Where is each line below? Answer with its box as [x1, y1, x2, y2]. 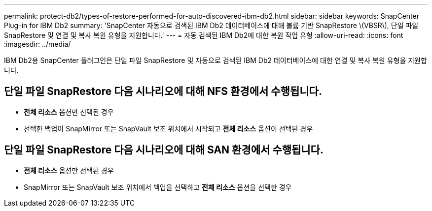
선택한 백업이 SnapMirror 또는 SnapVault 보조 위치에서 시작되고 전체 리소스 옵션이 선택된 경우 [24, 124, 313, 133]
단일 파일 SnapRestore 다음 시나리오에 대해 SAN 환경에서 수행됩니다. [4, 144, 324, 156]
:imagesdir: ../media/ [4, 40, 71, 48]
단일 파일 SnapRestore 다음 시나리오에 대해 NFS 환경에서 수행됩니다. [4, 85, 322, 98]
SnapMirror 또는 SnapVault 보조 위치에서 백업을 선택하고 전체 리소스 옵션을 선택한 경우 [24, 182, 292, 191]
